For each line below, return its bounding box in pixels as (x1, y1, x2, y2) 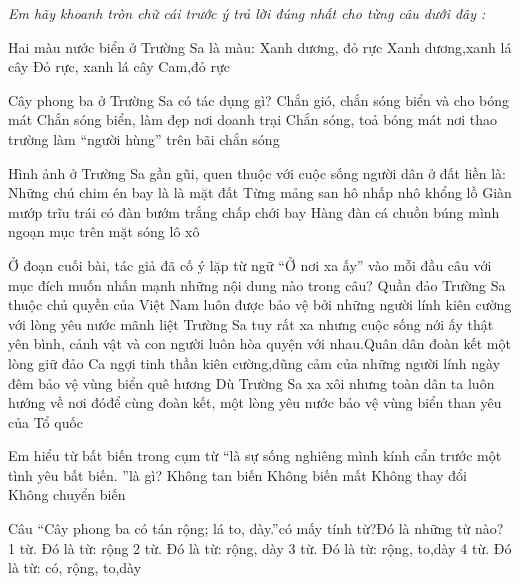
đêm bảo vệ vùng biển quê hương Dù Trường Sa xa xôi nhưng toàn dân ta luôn (8, 372, 495, 393)
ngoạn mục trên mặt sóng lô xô (8, 221, 200, 242)
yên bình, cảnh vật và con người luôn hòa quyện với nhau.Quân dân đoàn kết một (8, 333, 511, 354)
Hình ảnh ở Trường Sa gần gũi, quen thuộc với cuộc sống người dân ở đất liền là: (8, 162, 506, 183)
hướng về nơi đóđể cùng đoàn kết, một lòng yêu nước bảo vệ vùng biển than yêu (8, 392, 502, 413)
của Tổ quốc (8, 411, 84, 432)
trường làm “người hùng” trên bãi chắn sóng (8, 128, 280, 149)
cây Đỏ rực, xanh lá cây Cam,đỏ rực (8, 56, 230, 77)
